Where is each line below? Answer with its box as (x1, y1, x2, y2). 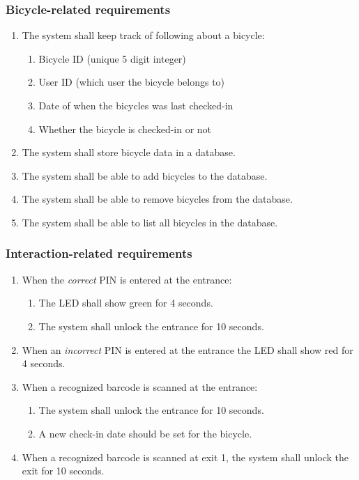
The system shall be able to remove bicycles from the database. (22, 192, 293, 206)
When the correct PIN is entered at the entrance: (22, 272, 232, 286)
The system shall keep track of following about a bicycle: (22, 28, 265, 42)
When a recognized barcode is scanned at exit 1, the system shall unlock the (22, 449, 349, 464)
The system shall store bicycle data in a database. (22, 145, 236, 160)
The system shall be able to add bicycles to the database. (22, 168, 268, 183)
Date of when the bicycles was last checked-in (38, 98, 234, 112)
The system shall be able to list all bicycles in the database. (22, 215, 278, 229)
